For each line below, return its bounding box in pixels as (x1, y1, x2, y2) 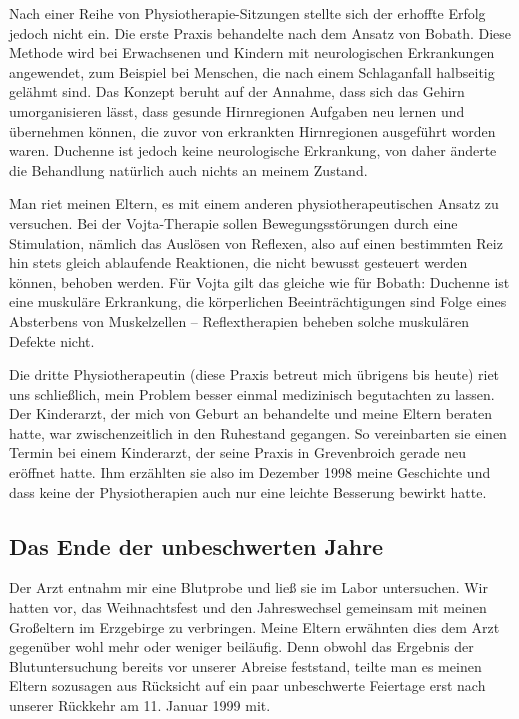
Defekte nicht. (9, 330, 95, 351)
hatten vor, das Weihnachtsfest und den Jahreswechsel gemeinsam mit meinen (9, 597, 487, 618)
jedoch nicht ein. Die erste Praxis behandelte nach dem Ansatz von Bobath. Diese (9, 22, 512, 43)
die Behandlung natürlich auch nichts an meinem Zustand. (9, 159, 368, 180)
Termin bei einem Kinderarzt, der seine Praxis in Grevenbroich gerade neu (9, 442, 466, 463)
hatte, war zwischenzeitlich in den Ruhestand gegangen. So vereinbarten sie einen (9, 422, 507, 443)
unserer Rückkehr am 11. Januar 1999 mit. (9, 695, 271, 716)
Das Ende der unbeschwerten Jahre (9, 530, 384, 561)
